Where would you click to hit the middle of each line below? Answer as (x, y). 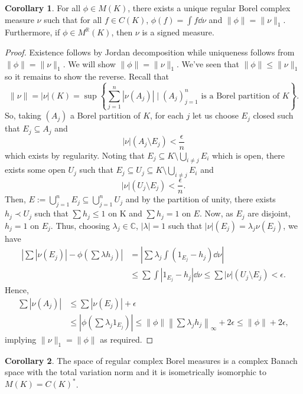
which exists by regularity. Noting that (75, 155)
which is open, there (248, 155)
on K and (125, 213)
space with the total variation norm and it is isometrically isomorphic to (136, 372)
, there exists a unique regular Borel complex (209, 8)
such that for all (73, 19)
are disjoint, (269, 213)
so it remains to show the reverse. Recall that (87, 76)
